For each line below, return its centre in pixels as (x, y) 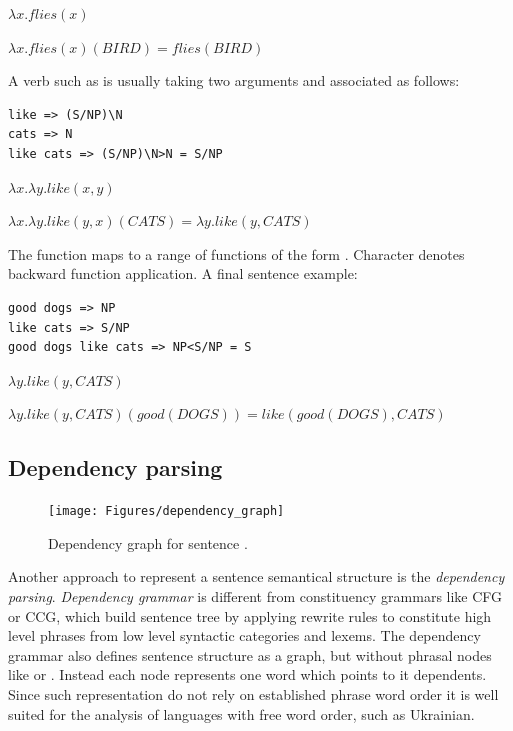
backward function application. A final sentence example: (183, 273)
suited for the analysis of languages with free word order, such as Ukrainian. (241, 713)
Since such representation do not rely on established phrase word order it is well (253, 693)
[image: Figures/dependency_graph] (166, 511)
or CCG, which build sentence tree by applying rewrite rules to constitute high (250, 615)
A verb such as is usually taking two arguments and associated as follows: (234, 80)
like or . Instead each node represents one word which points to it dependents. (247, 674)
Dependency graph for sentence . (148, 542)
